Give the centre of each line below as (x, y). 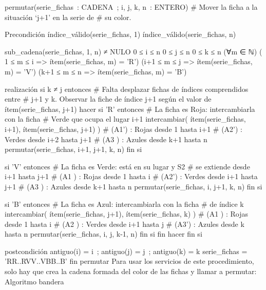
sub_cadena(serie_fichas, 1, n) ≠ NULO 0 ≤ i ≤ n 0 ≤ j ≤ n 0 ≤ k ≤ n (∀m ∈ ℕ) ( (134, 51)
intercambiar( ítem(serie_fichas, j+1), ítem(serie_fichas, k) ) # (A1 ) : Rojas (126, 214)
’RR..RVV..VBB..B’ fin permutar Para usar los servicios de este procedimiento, (129, 261)
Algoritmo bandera (34, 281)
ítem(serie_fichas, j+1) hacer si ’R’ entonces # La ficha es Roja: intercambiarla (130, 109)
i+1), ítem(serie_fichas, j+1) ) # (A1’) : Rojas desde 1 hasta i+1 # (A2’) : (123, 129)
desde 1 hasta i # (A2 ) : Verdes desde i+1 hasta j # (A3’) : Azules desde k (125, 224)
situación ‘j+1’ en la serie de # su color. (68, 17)
